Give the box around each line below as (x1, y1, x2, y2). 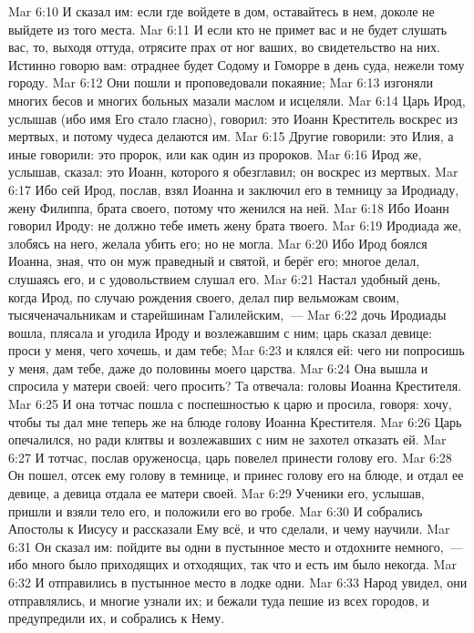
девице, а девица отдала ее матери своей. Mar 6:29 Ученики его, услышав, (8, 484, 425, 503)
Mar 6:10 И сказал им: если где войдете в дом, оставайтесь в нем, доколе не (8, 2, 435, 20)
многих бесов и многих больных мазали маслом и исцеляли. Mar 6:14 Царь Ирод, (8, 90, 466, 109)
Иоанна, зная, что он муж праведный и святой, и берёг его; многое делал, (8, 251, 420, 271)
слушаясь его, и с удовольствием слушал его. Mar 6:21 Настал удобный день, (8, 269, 441, 288)
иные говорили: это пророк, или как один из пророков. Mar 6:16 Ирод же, (8, 144, 422, 163)
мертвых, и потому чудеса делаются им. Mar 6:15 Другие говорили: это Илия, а (8, 127, 454, 146)
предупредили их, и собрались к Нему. (8, 608, 225, 628)
